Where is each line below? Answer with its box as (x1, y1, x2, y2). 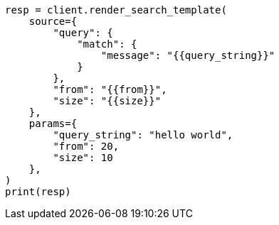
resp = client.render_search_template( (5, 4, 227, 16)
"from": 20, (53, 141, 120, 152)
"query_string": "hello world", (53, 129, 233, 141)
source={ (28, 16, 78, 27)
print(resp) (5, 186, 71, 197)
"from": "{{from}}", (53, 84, 167, 95)
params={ (28, 118, 78, 129)
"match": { (77, 38, 137, 50)
